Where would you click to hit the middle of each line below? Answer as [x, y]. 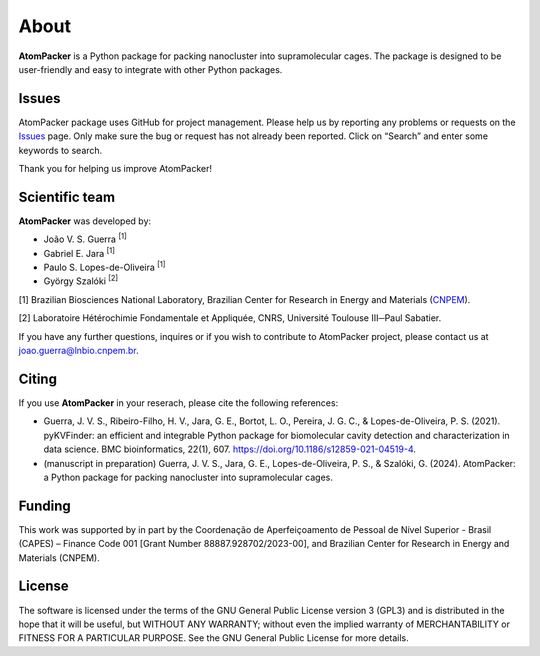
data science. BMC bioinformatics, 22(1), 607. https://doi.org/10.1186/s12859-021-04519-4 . [230, 449]
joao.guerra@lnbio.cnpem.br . [78, 351]
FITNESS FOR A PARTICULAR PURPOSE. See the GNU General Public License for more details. [213, 638]
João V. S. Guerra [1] [85, 238]
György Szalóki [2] [81, 280]
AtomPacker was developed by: [85, 221]
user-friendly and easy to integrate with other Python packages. [150, 69]
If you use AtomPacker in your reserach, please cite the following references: [178, 402]
